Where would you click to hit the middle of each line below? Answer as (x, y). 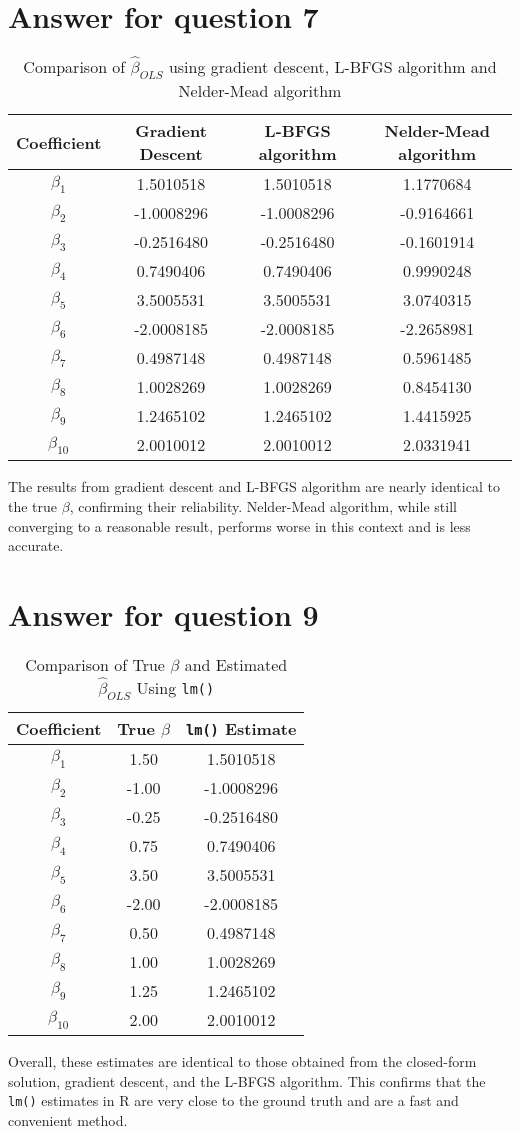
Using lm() (175, 687)
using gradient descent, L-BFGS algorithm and (332, 67)
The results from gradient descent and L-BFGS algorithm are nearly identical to (254, 486)
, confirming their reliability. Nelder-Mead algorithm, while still (263, 505)
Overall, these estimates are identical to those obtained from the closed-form (242, 1061)
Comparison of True (95, 664)
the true (33, 505)
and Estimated (236, 664)
